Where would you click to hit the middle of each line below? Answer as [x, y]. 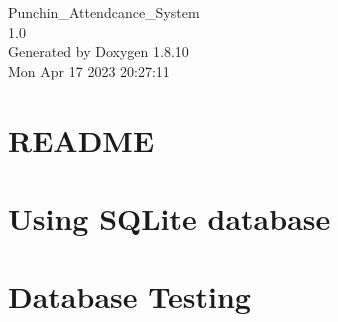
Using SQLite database [169, 217]
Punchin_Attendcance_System [104, 12]
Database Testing [129, 296]
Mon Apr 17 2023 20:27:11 [89, 70]
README [81, 139]
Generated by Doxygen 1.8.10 [98, 51]
